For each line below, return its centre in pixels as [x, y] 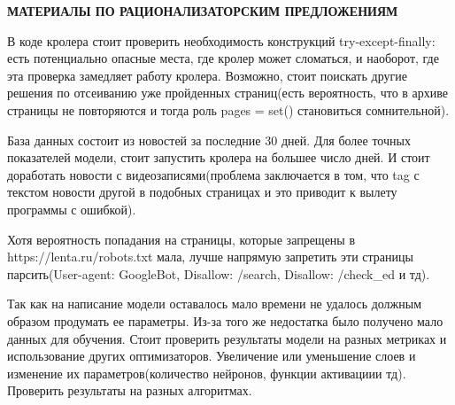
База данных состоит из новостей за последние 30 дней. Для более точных [209, 140]
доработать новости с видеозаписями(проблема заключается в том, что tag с [213, 174]
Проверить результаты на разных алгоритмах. [130, 390]
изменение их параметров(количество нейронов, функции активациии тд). [207, 373]
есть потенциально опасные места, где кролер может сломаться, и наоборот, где [223, 58]
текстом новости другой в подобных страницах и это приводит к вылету [202, 192]
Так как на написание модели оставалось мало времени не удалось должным [215, 304]
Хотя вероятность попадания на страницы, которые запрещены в [181, 239]
